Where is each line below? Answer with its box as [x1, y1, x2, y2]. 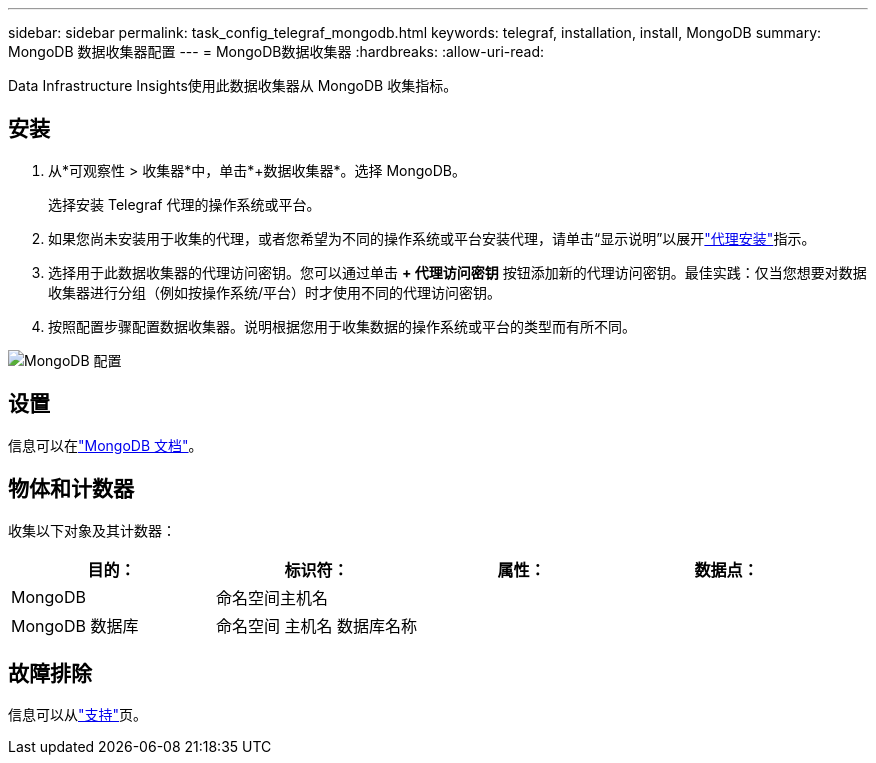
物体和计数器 [8, 476, 134, 502]
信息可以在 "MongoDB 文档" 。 [8, 436, 203, 454]
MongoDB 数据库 [11, 615, 139, 636]
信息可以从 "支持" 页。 [8, 706, 148, 724]
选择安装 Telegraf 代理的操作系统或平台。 [48, 195, 321, 213]
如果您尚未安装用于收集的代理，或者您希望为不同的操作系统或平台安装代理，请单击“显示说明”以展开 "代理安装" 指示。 [48, 229, 816, 247]
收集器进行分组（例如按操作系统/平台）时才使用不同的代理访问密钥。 [48, 283, 502, 301]
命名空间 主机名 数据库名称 [216, 615, 418, 636]
